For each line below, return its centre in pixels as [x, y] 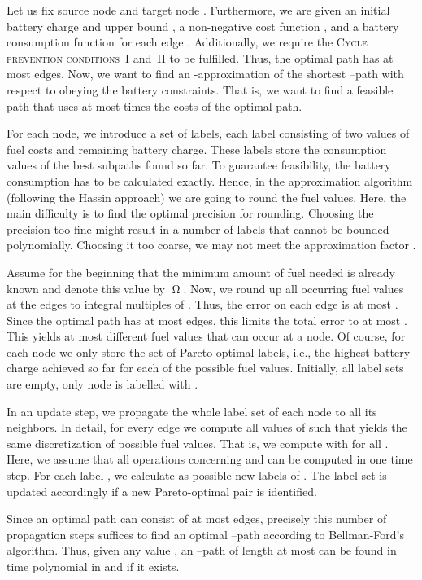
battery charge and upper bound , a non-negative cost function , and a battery [203, 26]
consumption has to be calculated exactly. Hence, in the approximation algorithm [210, 180]
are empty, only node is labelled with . [102, 384]
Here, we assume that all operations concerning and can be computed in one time [210, 459]
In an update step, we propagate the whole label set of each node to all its [192, 411]
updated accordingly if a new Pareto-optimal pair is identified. [162, 491]
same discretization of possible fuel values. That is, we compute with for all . [198, 443]
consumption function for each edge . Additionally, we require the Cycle [187, 42]
